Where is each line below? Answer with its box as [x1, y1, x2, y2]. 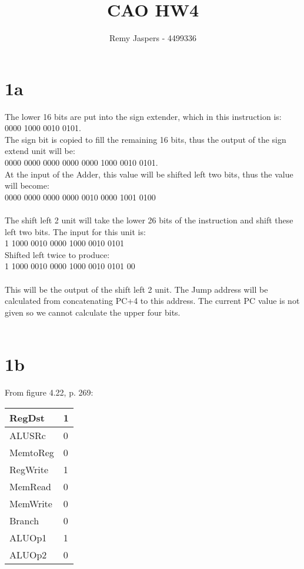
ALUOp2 [9, 547, 47, 561]
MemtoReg [9, 445, 54, 459]
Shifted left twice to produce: [5, 248, 110, 260]
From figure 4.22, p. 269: [5, 386, 93, 399]
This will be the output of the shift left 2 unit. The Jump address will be [5, 283, 268, 295]
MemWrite [9, 496, 52, 510]
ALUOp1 [9, 530, 47, 544]
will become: [5, 179, 49, 192]
